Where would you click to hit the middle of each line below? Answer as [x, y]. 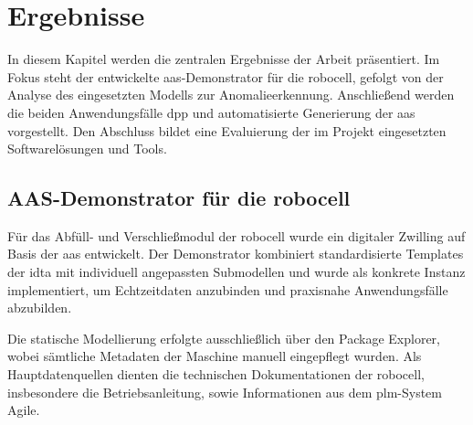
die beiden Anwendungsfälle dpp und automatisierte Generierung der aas [211, 112]
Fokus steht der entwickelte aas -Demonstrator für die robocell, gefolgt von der [226, 76]
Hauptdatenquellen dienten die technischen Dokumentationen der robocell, [216, 374]
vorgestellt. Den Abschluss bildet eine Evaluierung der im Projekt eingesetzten [227, 130]
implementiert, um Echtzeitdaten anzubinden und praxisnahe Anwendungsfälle [228, 289]
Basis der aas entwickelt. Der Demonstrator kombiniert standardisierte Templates [236, 254]
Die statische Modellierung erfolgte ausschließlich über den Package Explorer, [224, 338]
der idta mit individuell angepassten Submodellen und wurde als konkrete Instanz [236, 272]
